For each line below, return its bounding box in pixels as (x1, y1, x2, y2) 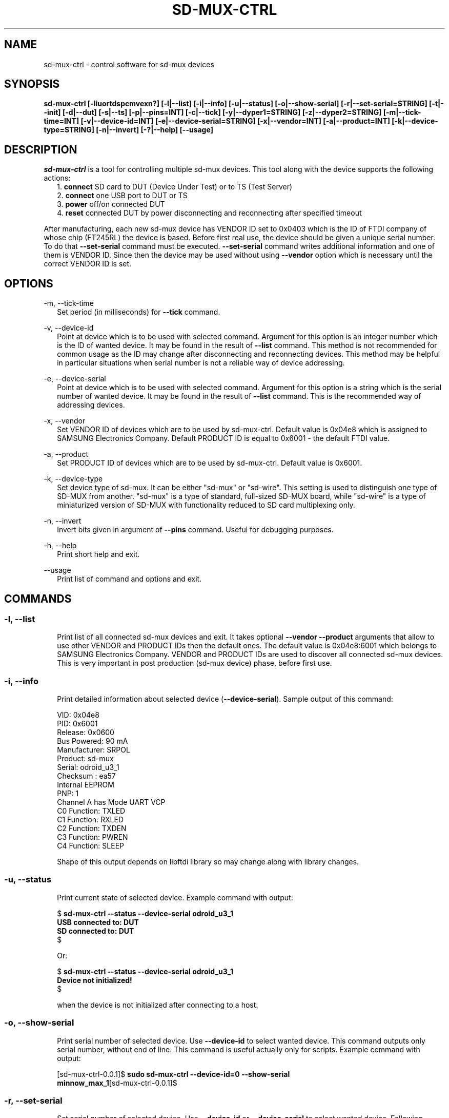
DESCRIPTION (4, 143, 77, 156)
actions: (44, 174, 71, 183)
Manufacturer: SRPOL (57, 745, 130, 755)
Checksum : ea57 (57, 772, 116, 781)
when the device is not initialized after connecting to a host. (57, 1000, 258, 1009)
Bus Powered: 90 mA (57, 737, 128, 746)
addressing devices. (57, 400, 125, 410)
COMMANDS (4, 592, 72, 605)
